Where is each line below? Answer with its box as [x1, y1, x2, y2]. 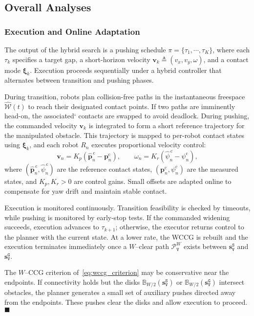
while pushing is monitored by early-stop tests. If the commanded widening [4, 212, 230, 222]
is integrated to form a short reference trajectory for [88, 120, 245, 130]
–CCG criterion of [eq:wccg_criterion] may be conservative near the [25, 267, 229, 277]
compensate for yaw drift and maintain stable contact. [4, 186, 167, 196]
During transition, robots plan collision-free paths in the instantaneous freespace [4, 91, 245, 101]
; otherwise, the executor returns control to [115, 222, 244, 232]
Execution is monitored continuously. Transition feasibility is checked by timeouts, [4, 203, 251, 213]
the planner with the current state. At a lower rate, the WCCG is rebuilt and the [4, 231, 248, 242]
